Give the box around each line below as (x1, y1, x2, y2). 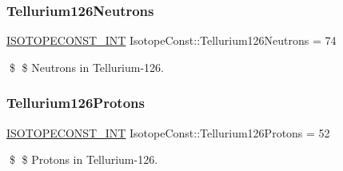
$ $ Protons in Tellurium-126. (9, 151, 158, 168)
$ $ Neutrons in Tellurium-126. (9, 58, 165, 75)
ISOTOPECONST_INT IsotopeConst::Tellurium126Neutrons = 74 (6, 32, 337, 49)
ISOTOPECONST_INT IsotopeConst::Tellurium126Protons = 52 (6, 124, 330, 141)
